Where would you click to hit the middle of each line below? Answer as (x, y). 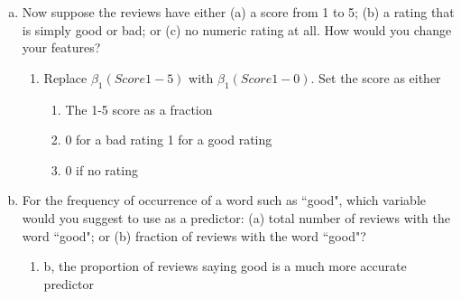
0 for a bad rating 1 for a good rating (169, 140)
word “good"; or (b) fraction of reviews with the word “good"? (194, 235)
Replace (65, 77)
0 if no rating (101, 169)
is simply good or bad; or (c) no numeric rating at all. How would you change (237, 29)
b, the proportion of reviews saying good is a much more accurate (225, 266)
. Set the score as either (376, 77)
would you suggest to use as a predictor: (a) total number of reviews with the (236, 217)
